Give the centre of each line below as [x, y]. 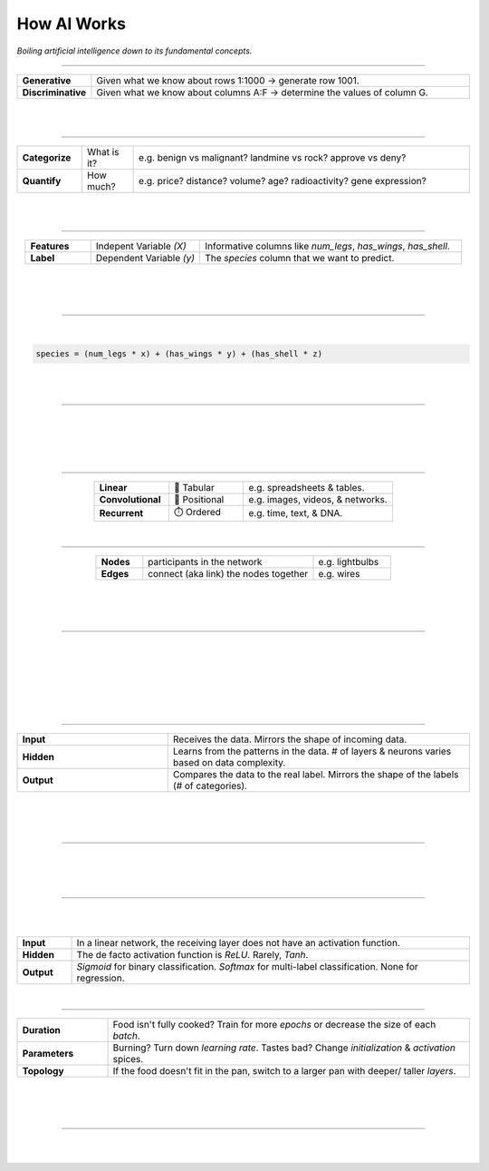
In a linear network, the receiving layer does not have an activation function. [238, 943]
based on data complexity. [229, 762]
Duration [41, 1030]
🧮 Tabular [194, 487]
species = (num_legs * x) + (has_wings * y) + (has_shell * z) [179, 353]
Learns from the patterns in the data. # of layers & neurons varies [312, 751]
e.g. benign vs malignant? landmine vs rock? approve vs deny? [273, 157]
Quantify [42, 181]
